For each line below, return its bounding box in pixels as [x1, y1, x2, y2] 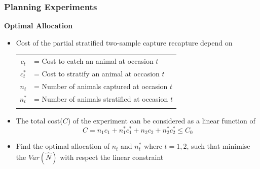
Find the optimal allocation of [16, 141, 109, 151]
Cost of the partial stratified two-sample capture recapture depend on [16, 37, 233, 48]
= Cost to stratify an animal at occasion [33, 68, 160, 78]
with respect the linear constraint [60, 151, 164, 162]
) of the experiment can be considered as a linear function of [67, 115, 255, 126]
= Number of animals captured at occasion [33, 80, 168, 91]
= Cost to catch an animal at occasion [33, 56, 154, 66]
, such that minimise [187, 141, 250, 151]
